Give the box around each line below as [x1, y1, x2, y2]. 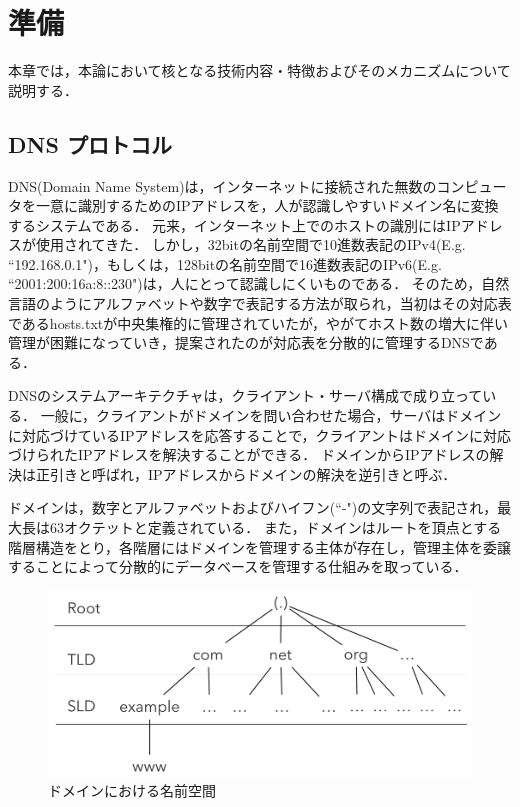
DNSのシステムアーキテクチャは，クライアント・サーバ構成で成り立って [8, 385, 483, 406]
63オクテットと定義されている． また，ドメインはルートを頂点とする [49, 517, 502, 538]
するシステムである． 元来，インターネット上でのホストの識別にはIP [8, 214, 461, 235]
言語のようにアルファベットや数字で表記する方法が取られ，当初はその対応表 [8, 293, 512, 314]
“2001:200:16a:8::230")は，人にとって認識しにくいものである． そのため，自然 [8, 273, 510, 294]
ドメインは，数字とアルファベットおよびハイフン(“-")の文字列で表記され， [8, 497, 498, 518]
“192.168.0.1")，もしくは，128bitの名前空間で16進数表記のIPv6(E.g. [8, 253, 442, 274]
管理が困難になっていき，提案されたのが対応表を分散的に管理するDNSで [8, 332, 484, 353]
